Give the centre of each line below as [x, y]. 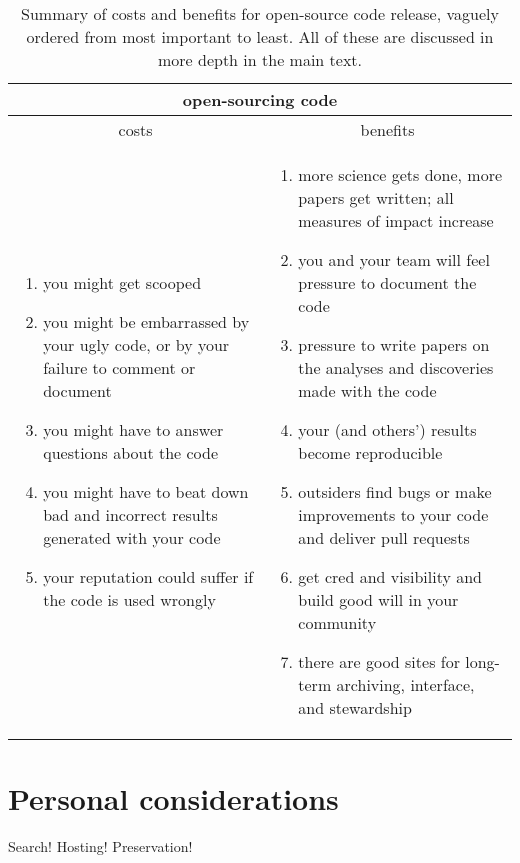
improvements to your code [393, 514]
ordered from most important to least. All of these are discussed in [260, 36]
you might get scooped [122, 282]
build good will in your [378, 599]
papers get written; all [376, 197]
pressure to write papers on [394, 344]
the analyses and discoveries [396, 367]
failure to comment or [119, 367]
